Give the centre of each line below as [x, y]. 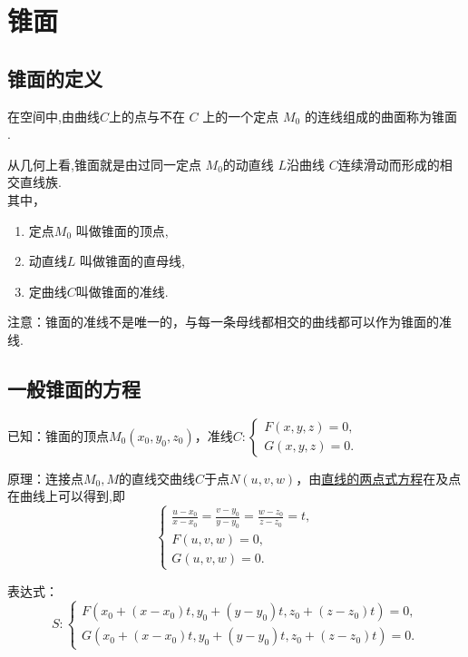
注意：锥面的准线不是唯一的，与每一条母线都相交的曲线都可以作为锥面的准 [229, 322]
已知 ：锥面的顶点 [58, 435]
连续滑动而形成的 [389, 164]
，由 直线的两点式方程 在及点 [379, 478]
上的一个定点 [241, 116]
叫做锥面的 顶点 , [122, 230]
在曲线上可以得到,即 [66, 496]
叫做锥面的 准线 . [122, 291]
